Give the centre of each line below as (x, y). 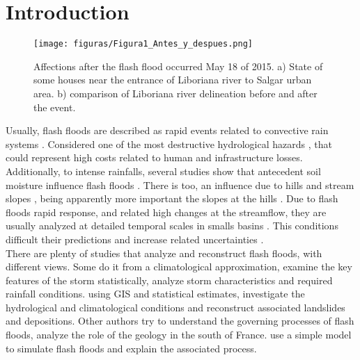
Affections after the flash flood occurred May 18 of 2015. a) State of (178, 66)
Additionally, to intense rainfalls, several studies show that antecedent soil (163, 171)
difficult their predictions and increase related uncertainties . (135, 239)
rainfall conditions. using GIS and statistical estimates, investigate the (155, 294)
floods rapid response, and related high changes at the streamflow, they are (166, 212)
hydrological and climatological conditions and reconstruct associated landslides (175, 307)
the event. (55, 107)
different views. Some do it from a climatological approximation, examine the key (179, 267)
